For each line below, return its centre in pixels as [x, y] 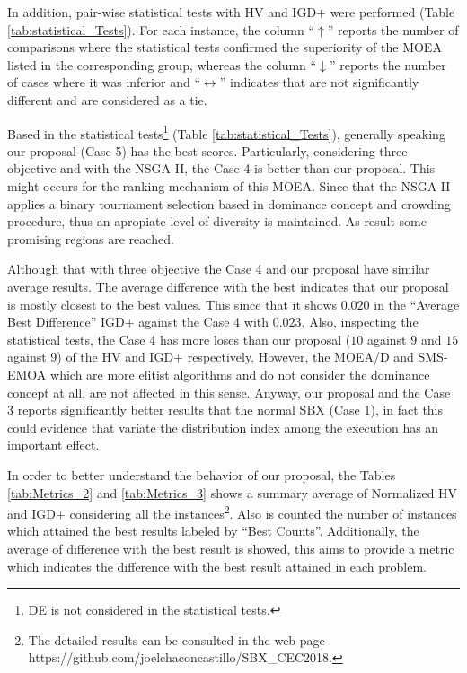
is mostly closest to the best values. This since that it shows [172, 304]
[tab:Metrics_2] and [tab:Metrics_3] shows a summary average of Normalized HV [233, 492]
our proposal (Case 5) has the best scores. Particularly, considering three [207, 150]
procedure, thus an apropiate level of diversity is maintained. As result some [217, 221]
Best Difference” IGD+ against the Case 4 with [138, 322]
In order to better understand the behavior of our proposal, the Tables [202, 474]
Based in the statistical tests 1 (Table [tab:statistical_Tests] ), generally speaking [226, 132]
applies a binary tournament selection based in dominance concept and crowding [229, 203]
